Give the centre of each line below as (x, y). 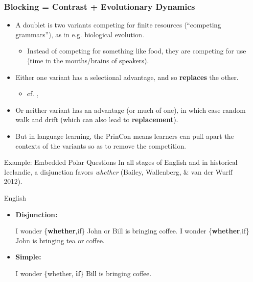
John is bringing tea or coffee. (60, 240)
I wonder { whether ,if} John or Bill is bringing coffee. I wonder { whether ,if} (132, 231)
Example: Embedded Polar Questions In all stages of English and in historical (121, 162)
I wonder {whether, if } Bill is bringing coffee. (83, 273)
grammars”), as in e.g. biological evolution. (80, 34)
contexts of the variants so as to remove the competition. (101, 145)
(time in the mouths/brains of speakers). (88, 60)
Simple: (28, 257)
